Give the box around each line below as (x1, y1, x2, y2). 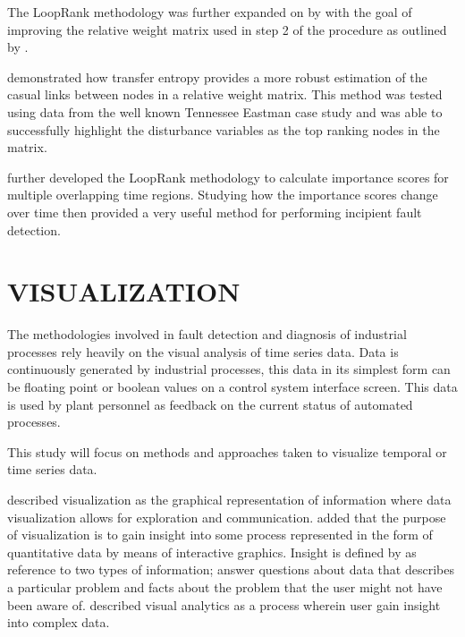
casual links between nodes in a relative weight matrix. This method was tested (7, 85, 443, 104)
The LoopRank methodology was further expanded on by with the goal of (7, 3, 412, 21)
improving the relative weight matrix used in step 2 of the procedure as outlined (7, 20, 447, 38)
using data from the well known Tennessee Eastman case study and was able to (7, 102, 443, 121)
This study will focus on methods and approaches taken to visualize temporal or (7, 442, 447, 461)
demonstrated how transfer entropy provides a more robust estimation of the (7, 67, 427, 86)
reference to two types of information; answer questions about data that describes (7, 560, 454, 579)
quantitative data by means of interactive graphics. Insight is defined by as (7, 542, 417, 561)
